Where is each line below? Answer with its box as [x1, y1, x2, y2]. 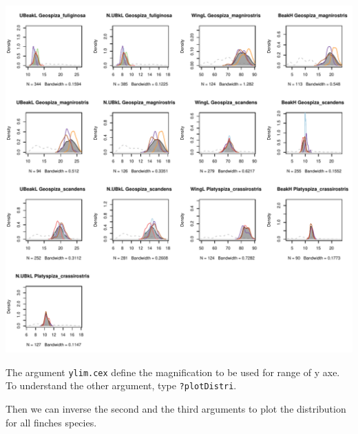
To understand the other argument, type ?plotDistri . [6, 378, 237, 393]
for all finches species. [6, 415, 97, 429]
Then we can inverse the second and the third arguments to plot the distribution [6, 401, 346, 415]
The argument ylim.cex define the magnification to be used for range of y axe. [6, 364, 340, 379]
